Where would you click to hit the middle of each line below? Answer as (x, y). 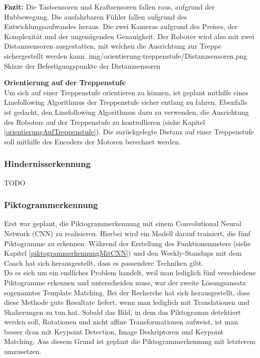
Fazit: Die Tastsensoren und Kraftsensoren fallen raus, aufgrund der (109, 7)
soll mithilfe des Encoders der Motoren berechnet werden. (92, 141)
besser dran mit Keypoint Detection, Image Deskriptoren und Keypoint (114, 331)
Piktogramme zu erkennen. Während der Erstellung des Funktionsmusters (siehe (127, 243)
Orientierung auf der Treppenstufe (65, 82)
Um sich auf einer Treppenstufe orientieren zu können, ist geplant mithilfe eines (126, 92)
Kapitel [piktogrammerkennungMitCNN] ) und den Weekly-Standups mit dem (123, 253)
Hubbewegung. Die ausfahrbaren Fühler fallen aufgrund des (96, 16)
